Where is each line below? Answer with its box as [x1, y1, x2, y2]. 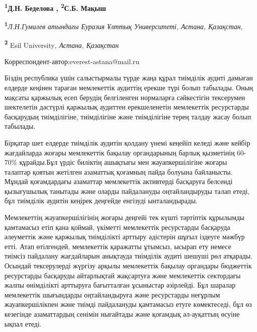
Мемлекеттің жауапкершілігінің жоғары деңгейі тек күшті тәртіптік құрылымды [4, 212, 245, 222]
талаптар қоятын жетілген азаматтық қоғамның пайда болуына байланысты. [4, 166, 233, 177]
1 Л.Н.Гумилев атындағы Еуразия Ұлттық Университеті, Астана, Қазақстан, [4, 20, 243, 31]
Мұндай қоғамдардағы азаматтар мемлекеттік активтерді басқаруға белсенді [4, 176, 233, 186]
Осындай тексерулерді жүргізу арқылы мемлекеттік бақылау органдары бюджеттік [4, 260, 252, 271]
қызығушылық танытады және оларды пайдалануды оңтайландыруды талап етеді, [4, 185, 250, 196]
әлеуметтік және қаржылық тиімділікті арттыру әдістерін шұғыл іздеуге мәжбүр [4, 231, 245, 242]
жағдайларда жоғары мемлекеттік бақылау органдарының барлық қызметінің [4, 147, 235, 157]
